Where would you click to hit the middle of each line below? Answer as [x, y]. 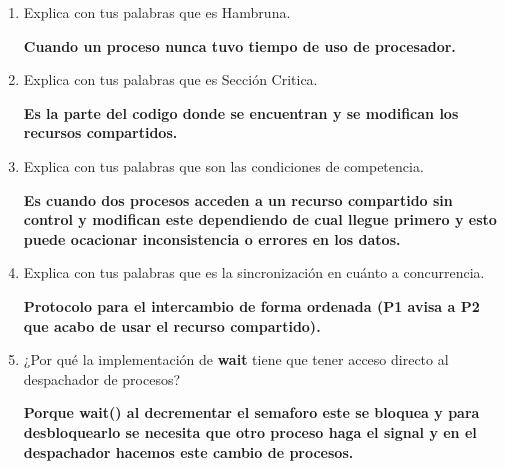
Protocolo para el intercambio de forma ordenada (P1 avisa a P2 [251, 305]
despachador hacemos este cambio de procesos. [188, 451]
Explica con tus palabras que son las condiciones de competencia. [223, 165]
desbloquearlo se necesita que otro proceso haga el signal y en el [250, 431]
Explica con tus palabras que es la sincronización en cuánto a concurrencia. [254, 272]
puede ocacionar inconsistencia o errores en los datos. [212, 238]
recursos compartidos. [100, 132]
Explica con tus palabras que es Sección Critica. [170, 79]
